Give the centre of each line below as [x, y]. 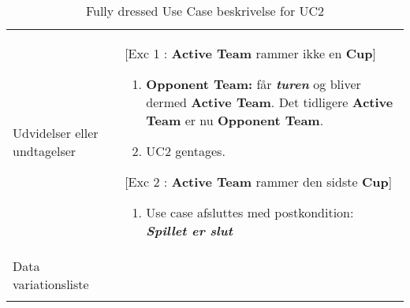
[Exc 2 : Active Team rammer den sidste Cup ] [259, 182]
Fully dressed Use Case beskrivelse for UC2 [205, 11]
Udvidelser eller [56, 133]
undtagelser [45, 151]
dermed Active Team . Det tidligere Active [270, 102]
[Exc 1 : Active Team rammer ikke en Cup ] [250, 53]
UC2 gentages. [186, 151]
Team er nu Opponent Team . [235, 120]
